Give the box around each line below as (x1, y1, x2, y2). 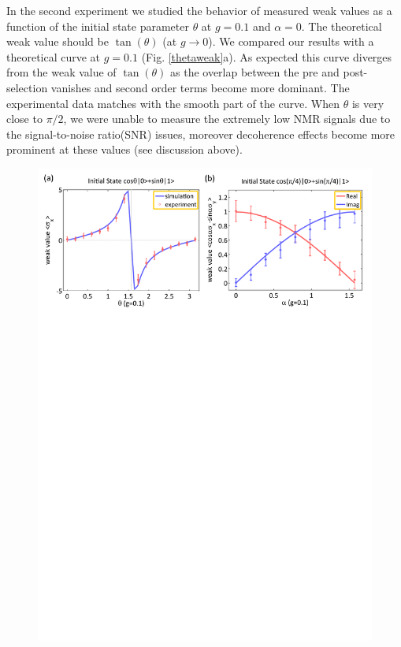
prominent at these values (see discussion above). (6, 141, 243, 158)
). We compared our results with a (208, 33, 374, 50)
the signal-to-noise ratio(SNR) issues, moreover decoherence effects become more (6, 125, 395, 142)
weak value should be (6, 33, 109, 50)
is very (351, 95, 384, 111)
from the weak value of (6, 64, 117, 80)
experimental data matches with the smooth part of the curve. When (6, 95, 340, 111)
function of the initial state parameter (6, 17, 189, 34)
